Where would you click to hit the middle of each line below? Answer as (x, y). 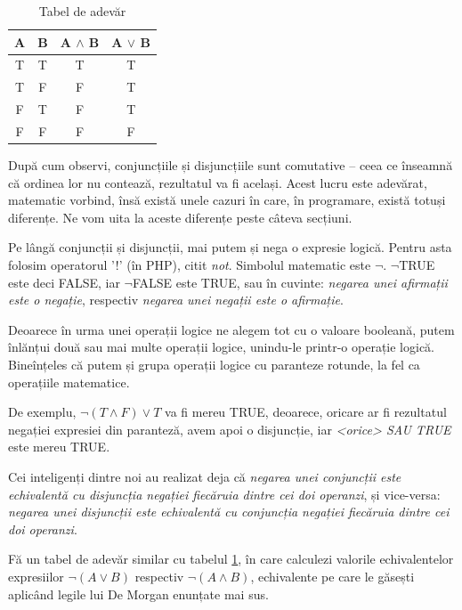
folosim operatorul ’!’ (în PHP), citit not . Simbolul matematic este (190, 265)
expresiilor (36, 576)
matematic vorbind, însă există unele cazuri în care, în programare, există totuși (227, 200)
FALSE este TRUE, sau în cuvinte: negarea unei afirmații (290, 282)
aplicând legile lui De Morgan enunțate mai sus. (138, 594)
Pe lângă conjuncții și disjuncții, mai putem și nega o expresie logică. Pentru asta (230, 247)
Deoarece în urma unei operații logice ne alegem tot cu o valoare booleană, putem (231, 329)
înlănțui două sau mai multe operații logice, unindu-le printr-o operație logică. (222, 347)
